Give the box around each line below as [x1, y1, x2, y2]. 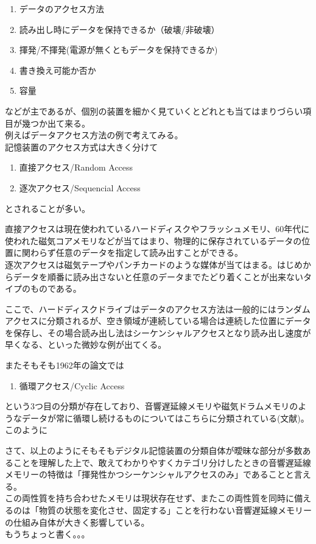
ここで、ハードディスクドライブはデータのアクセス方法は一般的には [5, 302, 276, 315]
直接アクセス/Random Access [19, 161, 133, 174]
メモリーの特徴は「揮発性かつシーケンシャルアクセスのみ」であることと [5, 468, 294, 481]
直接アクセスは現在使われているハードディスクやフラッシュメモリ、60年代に [5, 222, 310, 235]
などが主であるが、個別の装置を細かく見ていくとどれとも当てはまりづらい [5, 104, 303, 117]
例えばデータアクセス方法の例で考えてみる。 [5, 129, 183, 141]
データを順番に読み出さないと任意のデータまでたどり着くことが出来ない [13, 270, 303, 283]
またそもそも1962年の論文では [5, 359, 124, 372]
